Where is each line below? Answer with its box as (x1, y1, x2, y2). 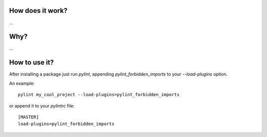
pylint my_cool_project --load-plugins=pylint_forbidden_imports (18, 92, 180, 98)
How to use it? (9, 58, 54, 67)
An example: (9, 80, 35, 86)
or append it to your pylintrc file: (9, 103, 75, 108)
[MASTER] (18, 114, 39, 120)
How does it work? (9, 6, 68, 15)
